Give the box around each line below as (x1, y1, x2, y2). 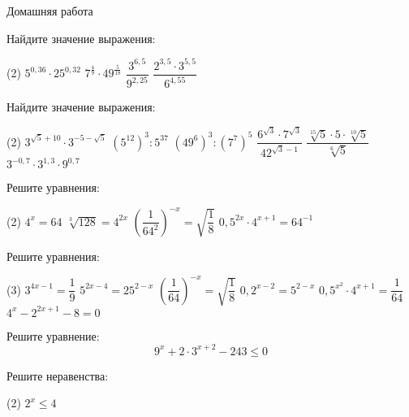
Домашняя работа (6, 2, 93, 19)
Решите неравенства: (6, 367, 109, 384)
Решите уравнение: (6, 327, 100, 344)
